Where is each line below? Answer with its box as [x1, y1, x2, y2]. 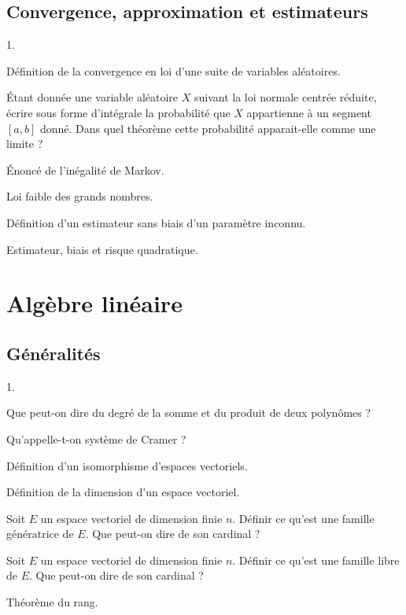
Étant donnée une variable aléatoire [6, 89, 179, 105]
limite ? [6, 135, 43, 152]
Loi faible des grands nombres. [6, 188, 153, 204]
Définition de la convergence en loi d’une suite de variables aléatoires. [6, 62, 341, 79]
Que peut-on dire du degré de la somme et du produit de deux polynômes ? [6, 404, 371, 421]
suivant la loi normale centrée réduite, [194, 89, 377, 105]
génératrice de [6, 525, 74, 542]
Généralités [6, 341, 101, 365]
